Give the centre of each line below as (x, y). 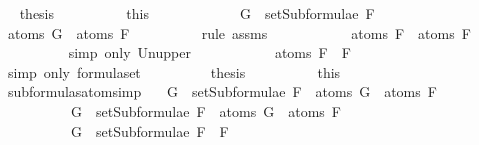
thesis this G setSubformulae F (197, 13)
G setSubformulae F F (149, 130)
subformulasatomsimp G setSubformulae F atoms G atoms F (222, 91)
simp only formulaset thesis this (174, 71)
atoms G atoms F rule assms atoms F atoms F (239, 32)
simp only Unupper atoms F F (209, 52)
